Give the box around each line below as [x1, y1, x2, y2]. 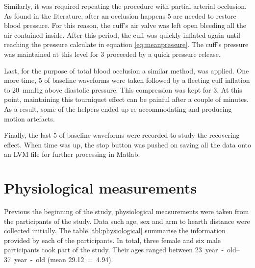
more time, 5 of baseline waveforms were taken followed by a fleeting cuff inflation [4, 75, 250, 85]
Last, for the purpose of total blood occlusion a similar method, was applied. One [4, 65, 249, 75]
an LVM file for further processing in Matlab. [4, 149, 140, 159]
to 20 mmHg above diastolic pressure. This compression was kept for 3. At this [4, 84, 242, 95]
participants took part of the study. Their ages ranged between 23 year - [4, 244, 224, 255]
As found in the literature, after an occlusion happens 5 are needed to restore [4, 10, 236, 21]
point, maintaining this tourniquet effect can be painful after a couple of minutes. [4, 94, 249, 104]
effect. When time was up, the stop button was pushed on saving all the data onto [4, 139, 251, 149]
